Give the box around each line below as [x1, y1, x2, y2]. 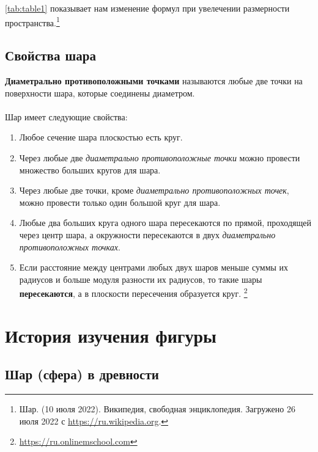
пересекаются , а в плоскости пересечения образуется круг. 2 [19, 285, 248, 300]
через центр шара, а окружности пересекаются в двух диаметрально [19, 228, 276, 241]
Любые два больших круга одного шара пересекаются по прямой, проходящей [19, 216, 311, 229]
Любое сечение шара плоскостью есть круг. [19, 131, 183, 144]
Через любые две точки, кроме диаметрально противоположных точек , [19, 184, 289, 197]
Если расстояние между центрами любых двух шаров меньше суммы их [19, 261, 289, 274]
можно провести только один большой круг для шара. [19, 195, 221, 208]
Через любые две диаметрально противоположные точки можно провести [19, 151, 300, 164]
